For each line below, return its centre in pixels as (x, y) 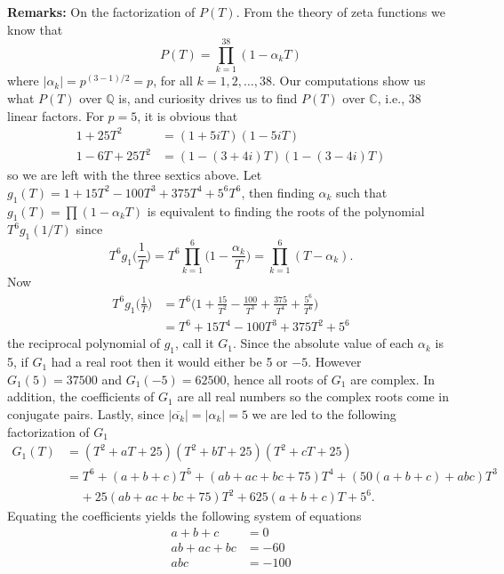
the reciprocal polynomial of (84, 343)
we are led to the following (324, 413)
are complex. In (393, 379)
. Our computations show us (348, 81)
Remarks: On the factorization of (101, 12)
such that (362, 192)
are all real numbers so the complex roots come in (313, 396)
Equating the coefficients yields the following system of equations (184, 516)
